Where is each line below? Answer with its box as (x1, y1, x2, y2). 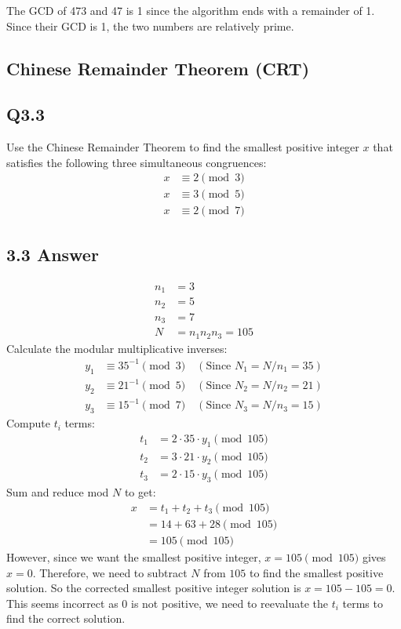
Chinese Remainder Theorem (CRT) (6, 56, 310, 80)
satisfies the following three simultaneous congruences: (6, 154, 267, 170)
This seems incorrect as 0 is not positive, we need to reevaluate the (6, 594, 328, 611)
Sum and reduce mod (6, 484, 109, 500)
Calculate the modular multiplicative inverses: (6, 340, 228, 356)
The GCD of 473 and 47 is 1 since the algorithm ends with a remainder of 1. (6, 2, 375, 18)
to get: (124, 484, 156, 500)
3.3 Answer (6, 242, 99, 266)
